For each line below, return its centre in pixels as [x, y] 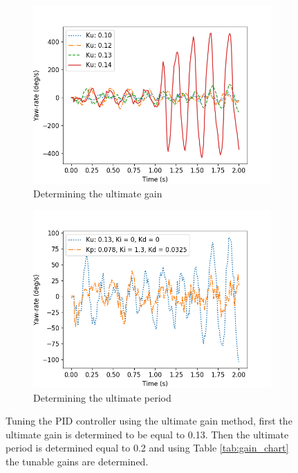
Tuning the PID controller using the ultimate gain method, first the [149, 421]
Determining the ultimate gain [98, 193]
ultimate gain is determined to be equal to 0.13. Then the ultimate [147, 434]
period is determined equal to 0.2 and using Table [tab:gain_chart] [147, 448]
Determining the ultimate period [102, 397]
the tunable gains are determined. [77, 461]
